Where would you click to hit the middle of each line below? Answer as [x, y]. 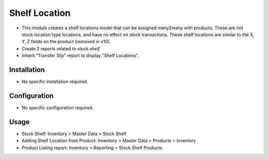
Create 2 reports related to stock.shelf [61, 48]
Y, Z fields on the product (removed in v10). [66, 42]
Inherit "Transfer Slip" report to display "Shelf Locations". [80, 56]
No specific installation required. [55, 81]
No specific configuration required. [58, 107]
